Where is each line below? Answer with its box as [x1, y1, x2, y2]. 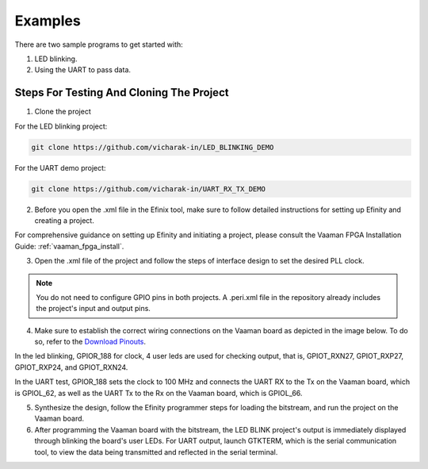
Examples [14, 12, 81, 29]
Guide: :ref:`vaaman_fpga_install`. [14, 241, 124, 251]
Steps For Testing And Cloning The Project [14, 86, 229, 99]
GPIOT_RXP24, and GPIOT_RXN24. [14, 362, 128, 372]
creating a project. [34, 215, 94, 225]
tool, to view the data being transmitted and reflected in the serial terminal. [34, 447, 278, 456]
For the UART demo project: [14, 163, 106, 172]
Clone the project [34, 107, 91, 117]
